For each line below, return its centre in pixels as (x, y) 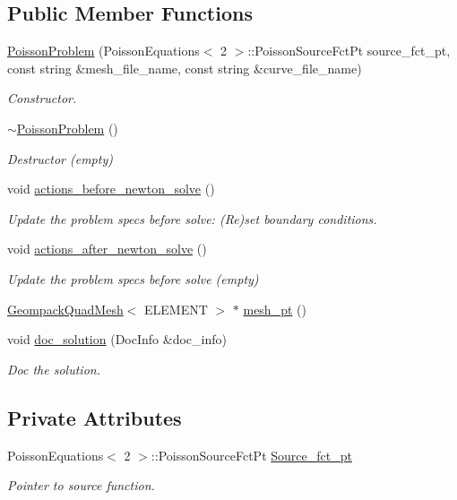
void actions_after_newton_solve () (107, 249)
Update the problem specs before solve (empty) (133, 278)
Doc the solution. (54, 369)
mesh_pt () (275, 309)
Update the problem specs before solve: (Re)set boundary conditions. (192, 218)
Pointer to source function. (81, 485)
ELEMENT (176, 309)
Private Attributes (95, 417)
